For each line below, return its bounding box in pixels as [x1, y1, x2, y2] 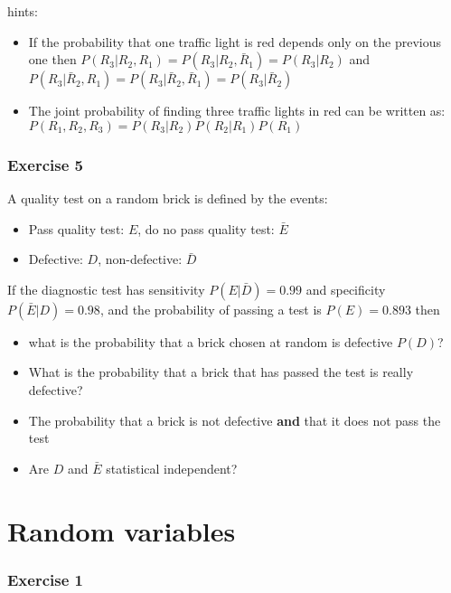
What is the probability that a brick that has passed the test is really [28, 362, 414, 381]
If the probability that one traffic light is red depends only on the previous [28, 32, 441, 51]
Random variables [7, 512, 236, 549]
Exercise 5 [7, 153, 83, 175]
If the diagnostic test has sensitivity [7, 279, 205, 298]
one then [28, 50, 77, 69]
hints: [7, 2, 38, 20]
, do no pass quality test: [137, 219, 275, 238]
